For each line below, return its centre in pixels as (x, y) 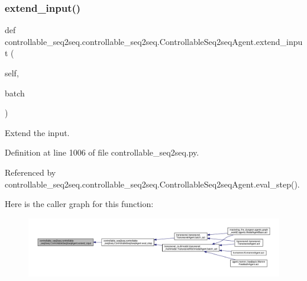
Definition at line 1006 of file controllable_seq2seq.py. (102, 152)
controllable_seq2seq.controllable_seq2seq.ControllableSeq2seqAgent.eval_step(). (152, 184)
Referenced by (30, 172)
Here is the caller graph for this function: (79, 204)
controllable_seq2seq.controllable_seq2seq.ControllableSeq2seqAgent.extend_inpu (154, 41)
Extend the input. (37, 132)
